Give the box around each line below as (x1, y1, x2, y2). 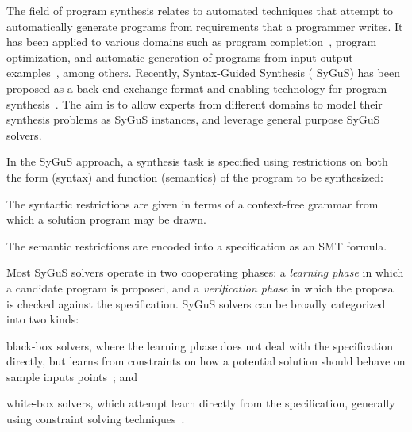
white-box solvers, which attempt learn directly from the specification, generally (6, 395, 395, 411)
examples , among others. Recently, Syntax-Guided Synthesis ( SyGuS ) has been (6, 64, 400, 81)
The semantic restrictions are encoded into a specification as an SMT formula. (6, 237, 387, 254)
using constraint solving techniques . (6, 411, 185, 427)
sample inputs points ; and (6, 368, 138, 384)
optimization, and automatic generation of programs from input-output (6, 48, 353, 65)
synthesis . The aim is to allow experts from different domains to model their (6, 95, 383, 112)
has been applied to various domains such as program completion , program (6, 33, 377, 50)
